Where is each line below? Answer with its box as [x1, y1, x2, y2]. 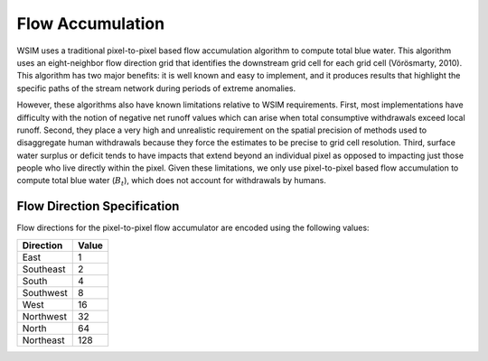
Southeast [22, 263, 66, 275]
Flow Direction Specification [16, 199, 180, 214]
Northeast [22, 334, 65, 347]
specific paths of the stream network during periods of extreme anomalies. [16, 82, 296, 94]
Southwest [22, 286, 68, 299]
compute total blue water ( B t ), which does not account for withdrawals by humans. [16, 175, 327, 189]
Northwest [22, 310, 68, 322]
